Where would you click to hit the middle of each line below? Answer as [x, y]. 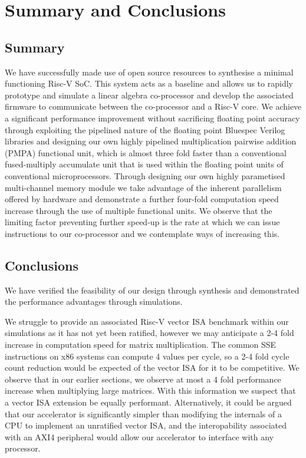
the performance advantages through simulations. [94, 302]
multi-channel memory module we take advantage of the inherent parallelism [143, 187]
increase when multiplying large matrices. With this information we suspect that [150, 391]
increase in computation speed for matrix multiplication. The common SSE [141, 345]
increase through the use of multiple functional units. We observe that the [139, 210]
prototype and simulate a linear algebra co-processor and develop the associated [149, 95]
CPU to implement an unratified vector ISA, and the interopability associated [146, 425]
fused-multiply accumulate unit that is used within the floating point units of [144, 164]
